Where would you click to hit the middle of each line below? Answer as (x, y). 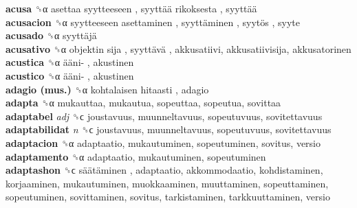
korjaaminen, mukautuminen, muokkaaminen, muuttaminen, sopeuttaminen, (167, 183)
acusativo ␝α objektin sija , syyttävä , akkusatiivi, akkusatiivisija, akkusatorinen (178, 48)
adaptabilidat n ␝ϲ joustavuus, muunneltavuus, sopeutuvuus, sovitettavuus (169, 129)
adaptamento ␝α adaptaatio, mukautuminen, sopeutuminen (136, 156)
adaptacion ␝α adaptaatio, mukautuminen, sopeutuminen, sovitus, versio (163, 142)
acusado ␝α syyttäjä (51, 35)
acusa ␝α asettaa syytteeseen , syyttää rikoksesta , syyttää (131, 8)
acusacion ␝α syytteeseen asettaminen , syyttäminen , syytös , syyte (153, 22)
